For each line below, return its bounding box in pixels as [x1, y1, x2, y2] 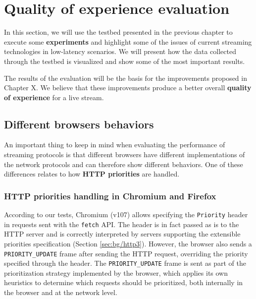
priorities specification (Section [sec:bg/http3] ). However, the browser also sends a [4, 238, 252, 248]
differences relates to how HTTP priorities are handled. [4, 169, 180, 179]
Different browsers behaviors [4, 116, 154, 131]
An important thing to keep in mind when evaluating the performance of [4, 139, 225, 150]
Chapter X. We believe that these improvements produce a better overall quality [4, 82, 252, 93]
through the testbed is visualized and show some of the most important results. [4, 56, 245, 66]
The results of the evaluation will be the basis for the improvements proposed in [4, 72, 247, 83]
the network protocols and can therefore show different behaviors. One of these [4, 159, 243, 169]
